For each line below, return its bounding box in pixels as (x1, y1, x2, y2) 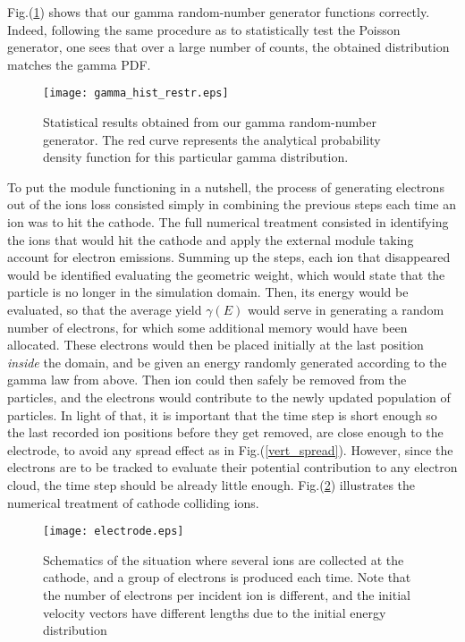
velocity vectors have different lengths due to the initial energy (43, 603, 386, 621)
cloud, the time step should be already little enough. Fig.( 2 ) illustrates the (7, 475, 416, 494)
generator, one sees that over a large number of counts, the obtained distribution (7, 38, 450, 56)
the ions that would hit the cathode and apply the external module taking (7, 230, 414, 249)
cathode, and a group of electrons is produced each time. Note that (43, 568, 411, 587)
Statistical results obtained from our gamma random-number (43, 113, 377, 131)
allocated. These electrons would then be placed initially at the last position (7, 335, 424, 354)
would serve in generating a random (247, 300, 444, 318)
